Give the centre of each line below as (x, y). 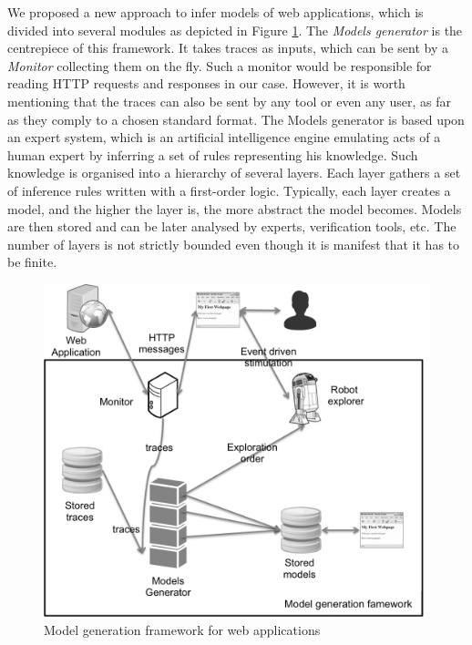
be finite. (32, 262)
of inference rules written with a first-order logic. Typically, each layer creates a (229, 190)
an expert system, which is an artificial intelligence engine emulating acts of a (224, 137)
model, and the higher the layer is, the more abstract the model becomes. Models (235, 208)
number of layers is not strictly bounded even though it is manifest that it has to (234, 244)
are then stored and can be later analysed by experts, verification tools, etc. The (232, 226)
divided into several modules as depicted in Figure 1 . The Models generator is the (235, 30)
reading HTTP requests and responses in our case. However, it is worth (206, 83)
